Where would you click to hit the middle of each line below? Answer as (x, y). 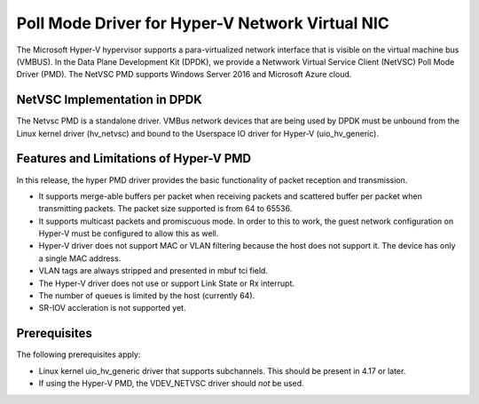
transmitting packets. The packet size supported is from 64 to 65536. (165, 209)
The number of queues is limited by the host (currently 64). (147, 296)
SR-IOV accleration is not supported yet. (112, 308)
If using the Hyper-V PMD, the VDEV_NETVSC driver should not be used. (172, 384)
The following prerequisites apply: (79, 354)
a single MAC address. (80, 258)
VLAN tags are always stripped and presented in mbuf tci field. (153, 271)
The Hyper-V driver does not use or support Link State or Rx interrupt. (167, 283)
